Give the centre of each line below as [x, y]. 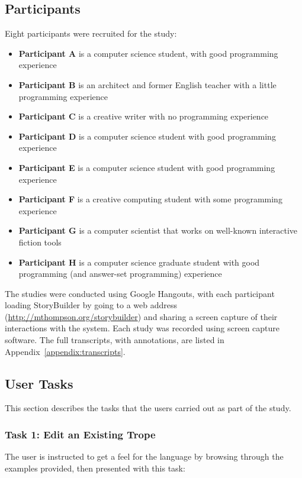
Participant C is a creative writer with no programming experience [144, 116]
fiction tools [40, 242]
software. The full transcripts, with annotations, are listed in [115, 340]
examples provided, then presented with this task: [95, 468]
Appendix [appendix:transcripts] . [65, 351]
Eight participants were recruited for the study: [91, 33]
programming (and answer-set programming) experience [120, 274]
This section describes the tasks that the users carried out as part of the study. [148, 408]
